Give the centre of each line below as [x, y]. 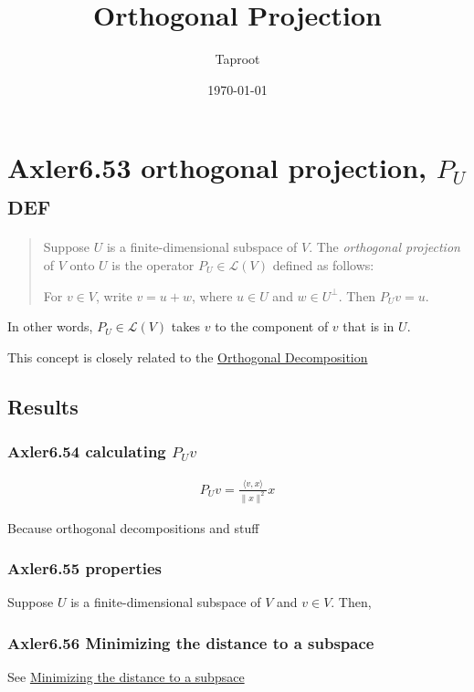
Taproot [237, 59]
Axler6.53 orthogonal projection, [217, 168]
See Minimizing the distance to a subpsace [126, 677]
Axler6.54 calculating [87, 451]
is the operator [153, 265]
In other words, [50, 326]
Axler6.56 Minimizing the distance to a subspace [191, 642]
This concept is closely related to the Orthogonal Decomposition [188, 356]
